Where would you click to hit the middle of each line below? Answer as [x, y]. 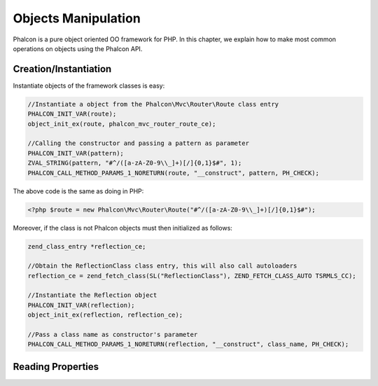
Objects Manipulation [77, 18]
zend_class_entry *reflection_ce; [87, 246]
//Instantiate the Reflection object [92, 295]
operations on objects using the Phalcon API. [78, 48]
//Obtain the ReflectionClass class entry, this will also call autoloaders [162, 266]
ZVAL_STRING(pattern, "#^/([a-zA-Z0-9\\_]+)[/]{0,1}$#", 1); [135, 163]
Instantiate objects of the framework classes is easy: [89, 85]
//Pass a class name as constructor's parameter [113, 335]
